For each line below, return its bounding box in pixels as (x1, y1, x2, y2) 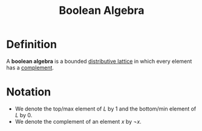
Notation (6, 85, 51, 99)
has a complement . (6, 64, 54, 71)
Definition (6, 37, 57, 51)
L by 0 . (15, 111, 33, 118)
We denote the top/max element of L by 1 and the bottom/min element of (15, 105, 197, 112)
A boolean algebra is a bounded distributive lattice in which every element (6, 57, 192, 65)
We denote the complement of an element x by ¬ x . (15, 118, 142, 125)
